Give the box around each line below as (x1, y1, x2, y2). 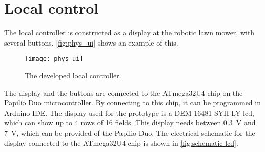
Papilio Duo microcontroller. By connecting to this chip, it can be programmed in (4, 97, 261, 108)
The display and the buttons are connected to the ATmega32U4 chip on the (4, 87, 243, 98)
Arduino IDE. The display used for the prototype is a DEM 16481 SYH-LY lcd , (4, 107, 254, 118)
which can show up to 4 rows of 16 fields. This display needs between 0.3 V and (4, 117, 256, 128)
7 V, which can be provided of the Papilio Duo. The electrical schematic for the (4, 127, 255, 138)
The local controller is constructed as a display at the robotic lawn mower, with (4, 27, 255, 38)
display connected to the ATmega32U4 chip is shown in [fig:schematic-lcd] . (4, 137, 238, 148)
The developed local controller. (25, 70, 121, 80)
